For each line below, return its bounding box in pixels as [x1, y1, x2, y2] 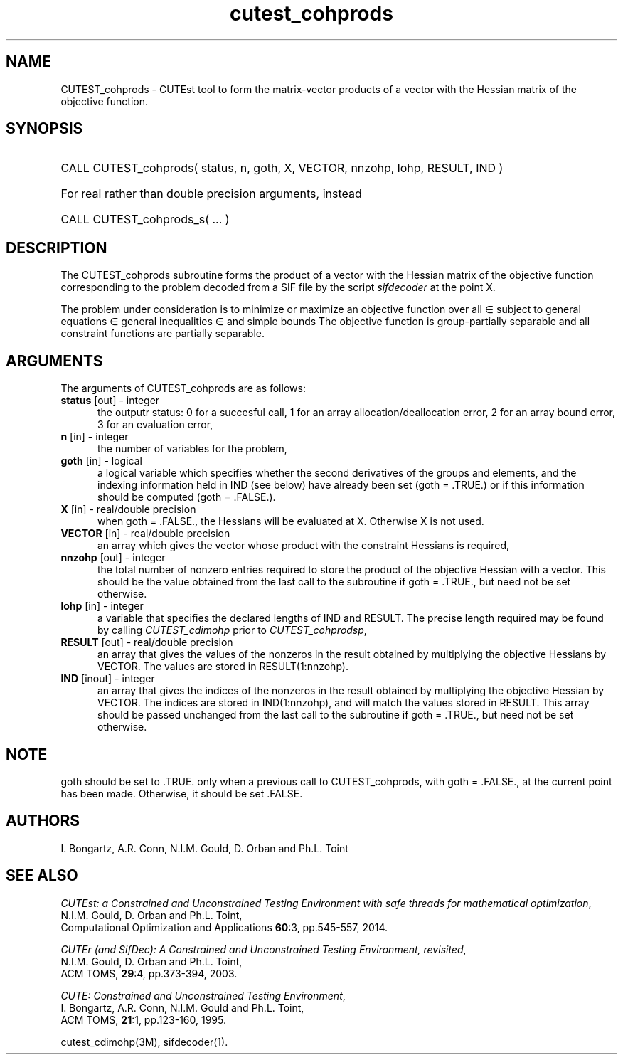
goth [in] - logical [60, 455, 142, 467]
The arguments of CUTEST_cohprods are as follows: [60, 382, 306, 395]
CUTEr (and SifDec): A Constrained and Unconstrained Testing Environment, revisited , [60, 943, 467, 955]
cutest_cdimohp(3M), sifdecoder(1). [60, 1035, 228, 1048]
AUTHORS [6, 812, 80, 830]
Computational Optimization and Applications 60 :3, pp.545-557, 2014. [60, 921, 388, 933]
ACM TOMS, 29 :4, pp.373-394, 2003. [60, 967, 238, 980]
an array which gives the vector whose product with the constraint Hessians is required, [97, 539, 510, 552]
